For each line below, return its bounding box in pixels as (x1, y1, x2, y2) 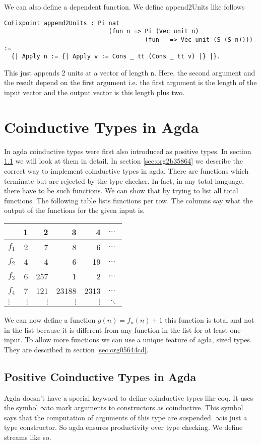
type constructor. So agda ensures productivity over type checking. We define (4, 422, 243, 432)
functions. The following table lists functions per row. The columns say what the (4, 195, 253, 205)
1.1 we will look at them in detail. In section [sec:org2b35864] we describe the (4, 156, 243, 166)
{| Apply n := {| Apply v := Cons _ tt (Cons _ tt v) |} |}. (11, 53, 221, 60)
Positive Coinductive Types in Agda (4, 368, 197, 384)
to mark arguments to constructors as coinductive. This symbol (47, 402, 243, 413)
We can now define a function (4, 314, 96, 325)
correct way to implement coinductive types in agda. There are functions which (4, 165, 249, 176)
